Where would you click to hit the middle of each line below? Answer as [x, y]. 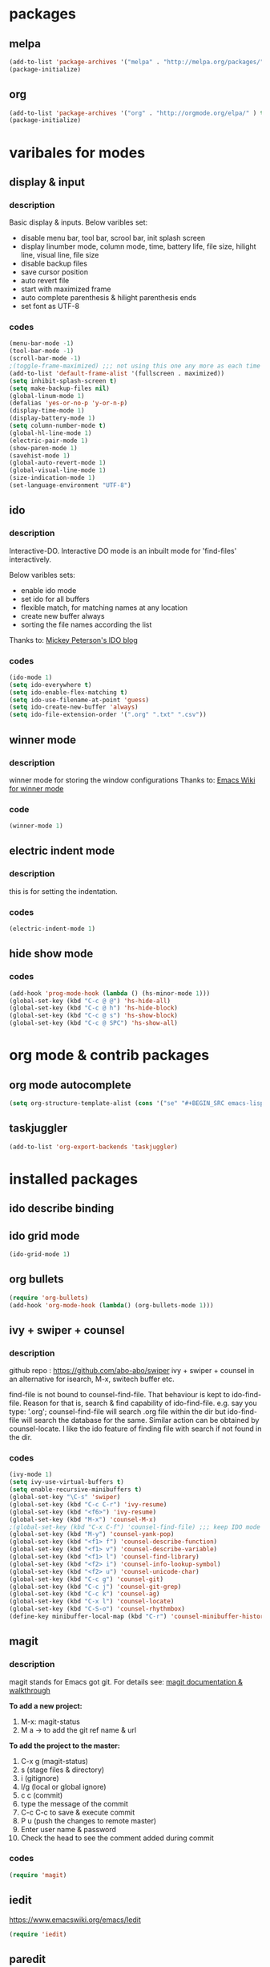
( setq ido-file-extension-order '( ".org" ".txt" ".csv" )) [108, 715]
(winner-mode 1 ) [36, 826]
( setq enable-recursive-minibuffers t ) [76, 1489]
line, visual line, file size [60, 255]
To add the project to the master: [65, 1746]
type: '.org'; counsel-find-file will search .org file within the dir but [118, 1412]
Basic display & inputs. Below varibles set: [79, 222]
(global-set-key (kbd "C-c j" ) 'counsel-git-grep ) [95, 1587]
